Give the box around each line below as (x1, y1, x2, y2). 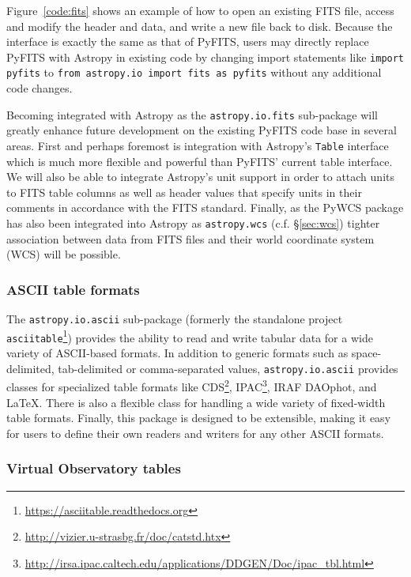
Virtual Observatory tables (6, 458, 181, 478)
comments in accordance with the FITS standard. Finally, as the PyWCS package (6, 199, 404, 216)
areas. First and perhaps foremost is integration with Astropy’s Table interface (6, 137, 389, 153)
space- (351, 345, 382, 360)
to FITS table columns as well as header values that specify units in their (6, 183, 362, 200)
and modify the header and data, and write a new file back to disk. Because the (6, 17, 393, 34)
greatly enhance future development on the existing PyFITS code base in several (6, 122, 397, 138)
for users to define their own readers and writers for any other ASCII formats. (6, 424, 384, 441)
